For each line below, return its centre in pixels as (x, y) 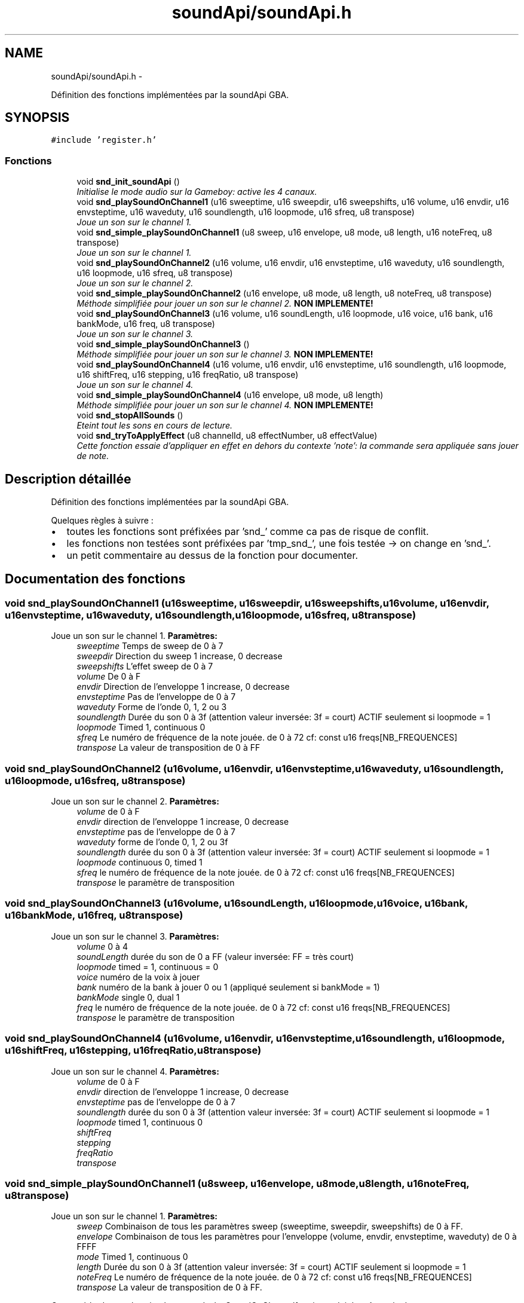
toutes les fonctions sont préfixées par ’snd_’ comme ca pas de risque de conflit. (248, 532)
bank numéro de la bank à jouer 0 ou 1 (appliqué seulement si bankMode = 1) (228, 987)
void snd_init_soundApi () (128, 182)
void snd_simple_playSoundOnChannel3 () (163, 344)
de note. (93, 456)
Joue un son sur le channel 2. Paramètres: (135, 801)
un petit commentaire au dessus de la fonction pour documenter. (212, 556)
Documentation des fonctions (95, 579)
